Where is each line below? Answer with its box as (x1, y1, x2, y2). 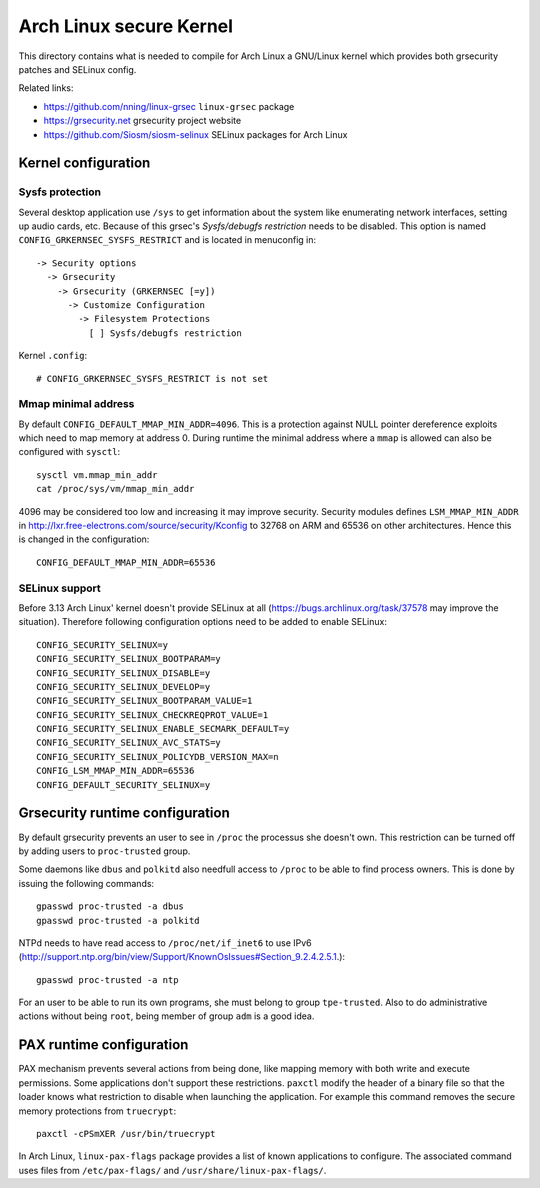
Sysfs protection (18, 185, 102, 199)
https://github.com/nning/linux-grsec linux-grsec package (43, 100, 295, 112)
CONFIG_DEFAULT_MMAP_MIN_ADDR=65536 (36, 556, 216, 568)
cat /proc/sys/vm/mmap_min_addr (36, 483, 195, 495)
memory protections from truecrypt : (18, 1105, 177, 1117)
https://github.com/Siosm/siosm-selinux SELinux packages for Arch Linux (43, 128, 348, 140)
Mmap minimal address (18, 397, 135, 411)
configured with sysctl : (18, 446, 121, 458)
